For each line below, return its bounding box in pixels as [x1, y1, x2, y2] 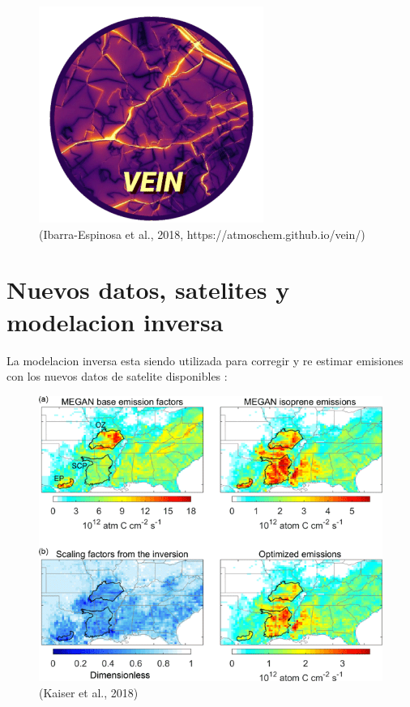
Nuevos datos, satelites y [6, 273, 290, 306]
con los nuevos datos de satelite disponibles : [6, 368, 228, 385]
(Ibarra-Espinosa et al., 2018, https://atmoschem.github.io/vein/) [39, 225, 365, 242]
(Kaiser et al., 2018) [39, 684, 139, 701]
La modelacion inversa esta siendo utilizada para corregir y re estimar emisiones [6, 351, 404, 368]
